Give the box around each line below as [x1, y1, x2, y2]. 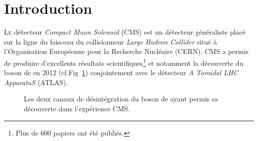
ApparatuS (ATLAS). [4, 77, 68, 87]
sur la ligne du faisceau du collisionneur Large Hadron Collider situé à [4, 36, 217, 47]
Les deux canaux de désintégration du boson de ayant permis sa [24, 94, 218, 104]
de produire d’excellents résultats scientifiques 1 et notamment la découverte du [4, 56, 244, 68]
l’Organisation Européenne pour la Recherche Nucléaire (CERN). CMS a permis [4, 46, 249, 56]
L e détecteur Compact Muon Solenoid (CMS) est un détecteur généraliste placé [4, 27, 246, 37]
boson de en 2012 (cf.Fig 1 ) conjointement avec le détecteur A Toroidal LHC [4, 67, 238, 78]
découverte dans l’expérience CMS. [24, 103, 130, 113]
